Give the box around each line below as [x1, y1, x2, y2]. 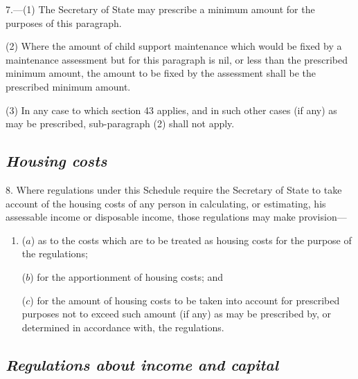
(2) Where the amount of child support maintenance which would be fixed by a [6, 39, 342, 53]
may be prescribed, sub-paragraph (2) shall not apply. [6, 116, 235, 131]
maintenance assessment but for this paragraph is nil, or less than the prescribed [6, 52, 348, 66]
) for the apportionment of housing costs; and [30, 269, 224, 284]
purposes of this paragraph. [6, 15, 122, 30]
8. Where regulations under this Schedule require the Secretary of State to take [6, 182, 342, 196]
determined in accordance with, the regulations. [21, 320, 224, 334]
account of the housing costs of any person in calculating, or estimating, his [6, 196, 326, 210]
